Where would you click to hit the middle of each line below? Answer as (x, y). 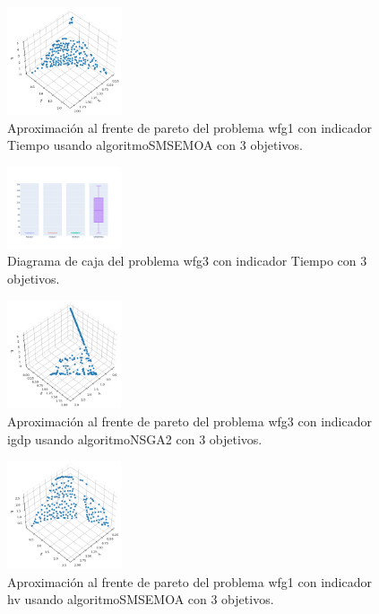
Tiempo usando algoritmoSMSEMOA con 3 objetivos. (155, 145)
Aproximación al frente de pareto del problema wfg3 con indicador (189, 421)
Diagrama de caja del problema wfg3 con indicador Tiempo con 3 (187, 261)
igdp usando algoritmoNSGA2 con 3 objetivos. (135, 439)
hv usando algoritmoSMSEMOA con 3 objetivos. (141, 599)
